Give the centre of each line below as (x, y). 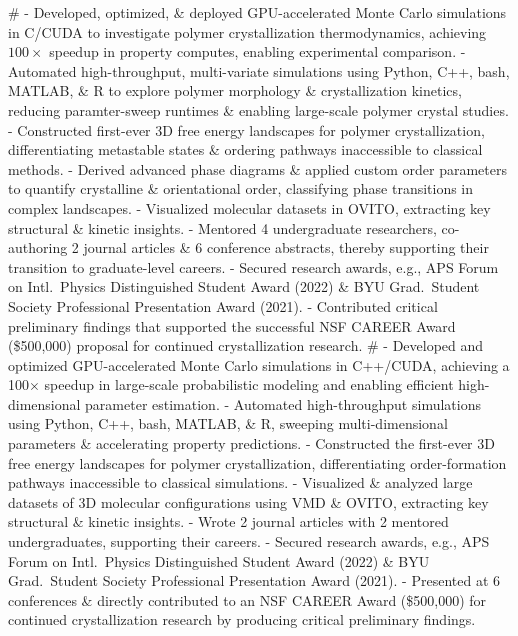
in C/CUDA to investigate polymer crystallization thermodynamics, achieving (247, 31)
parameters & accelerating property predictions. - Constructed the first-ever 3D (251, 443)
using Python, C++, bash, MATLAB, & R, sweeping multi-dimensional (228, 423)
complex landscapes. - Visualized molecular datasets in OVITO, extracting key (249, 207)
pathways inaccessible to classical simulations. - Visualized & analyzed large (240, 482)
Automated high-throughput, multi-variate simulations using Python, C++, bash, (259, 70)
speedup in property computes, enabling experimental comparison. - (257, 51)
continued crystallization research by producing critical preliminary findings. (242, 619)
